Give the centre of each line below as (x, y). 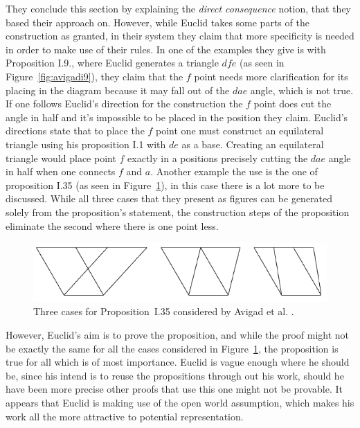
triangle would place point (61, 158)
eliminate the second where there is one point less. (112, 225)
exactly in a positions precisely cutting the (218, 158)
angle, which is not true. (302, 90)
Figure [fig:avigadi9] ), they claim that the (94, 76)
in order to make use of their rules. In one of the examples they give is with (166, 49)
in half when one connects (61, 171)
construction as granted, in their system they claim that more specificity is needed (180, 36)
